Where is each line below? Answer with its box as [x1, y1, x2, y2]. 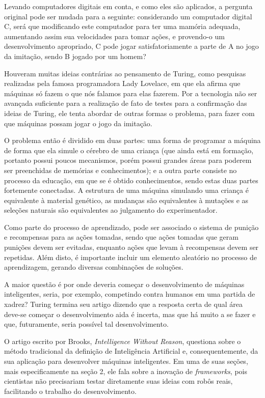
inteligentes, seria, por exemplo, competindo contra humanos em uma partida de [4, 289, 255, 299]
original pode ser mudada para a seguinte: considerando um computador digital [4, 11, 252, 21]
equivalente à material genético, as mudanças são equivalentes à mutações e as [4, 194, 249, 205]
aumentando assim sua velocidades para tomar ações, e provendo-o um [4, 31, 225, 41]
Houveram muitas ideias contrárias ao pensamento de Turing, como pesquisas [4, 68, 246, 78]
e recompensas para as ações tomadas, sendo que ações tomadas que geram [4, 232, 238, 242]
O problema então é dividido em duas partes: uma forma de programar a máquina [4, 135, 261, 146]
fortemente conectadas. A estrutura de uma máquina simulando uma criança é [4, 185, 249, 195]
